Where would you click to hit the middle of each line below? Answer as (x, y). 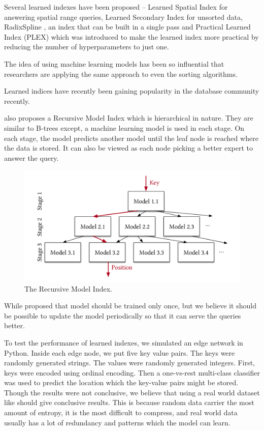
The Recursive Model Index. (68, 288)
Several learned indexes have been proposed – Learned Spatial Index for (116, 7)
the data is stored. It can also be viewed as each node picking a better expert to (128, 148)
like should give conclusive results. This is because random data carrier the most (129, 402)
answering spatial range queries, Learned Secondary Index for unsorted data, (123, 17)
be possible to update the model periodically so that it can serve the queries (123, 315)
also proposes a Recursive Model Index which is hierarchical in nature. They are (129, 118)
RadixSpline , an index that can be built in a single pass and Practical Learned (127, 27)
